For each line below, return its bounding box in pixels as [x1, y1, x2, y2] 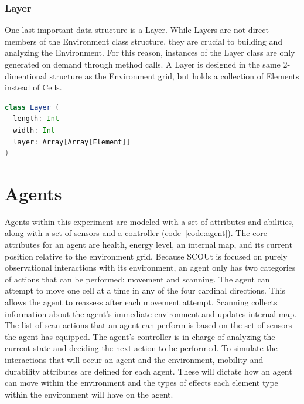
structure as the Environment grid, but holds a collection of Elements [49, 69, 299, 82]
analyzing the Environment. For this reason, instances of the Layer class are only [5, 46, 295, 59]
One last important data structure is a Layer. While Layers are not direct [5, 23, 269, 36]
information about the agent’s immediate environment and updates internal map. [5, 307, 297, 319]
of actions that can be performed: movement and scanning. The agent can [5, 272, 270, 285]
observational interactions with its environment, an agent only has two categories [5, 261, 296, 274]
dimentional [5, 69, 47, 82]
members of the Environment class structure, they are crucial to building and [5, 35, 283, 47]
